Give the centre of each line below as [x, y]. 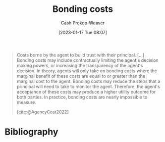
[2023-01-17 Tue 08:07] [83, 32]
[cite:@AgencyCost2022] [43, 112]
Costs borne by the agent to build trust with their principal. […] [81, 55]
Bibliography [31, 132]
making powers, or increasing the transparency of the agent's [80, 65]
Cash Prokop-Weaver [83, 23]
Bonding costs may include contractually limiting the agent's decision [88, 60]
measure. [27, 102]
